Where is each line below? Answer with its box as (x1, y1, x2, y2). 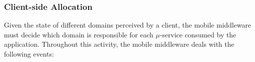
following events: (4, 49, 54, 59)
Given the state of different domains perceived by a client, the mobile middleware (4, 20, 251, 30)
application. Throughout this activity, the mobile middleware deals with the (4, 39, 234, 49)
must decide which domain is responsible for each (4, 29, 153, 39)
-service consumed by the (159, 29, 236, 39)
